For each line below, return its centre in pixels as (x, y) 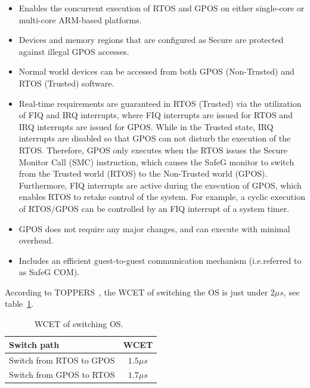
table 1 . (19, 304)
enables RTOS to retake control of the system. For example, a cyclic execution (162, 197)
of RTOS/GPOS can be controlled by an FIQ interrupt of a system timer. (154, 208)
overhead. (36, 240)
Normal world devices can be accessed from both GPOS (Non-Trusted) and (156, 71)
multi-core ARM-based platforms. (80, 19)
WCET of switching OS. (79, 324)
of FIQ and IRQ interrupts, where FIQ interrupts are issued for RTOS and (156, 115)
